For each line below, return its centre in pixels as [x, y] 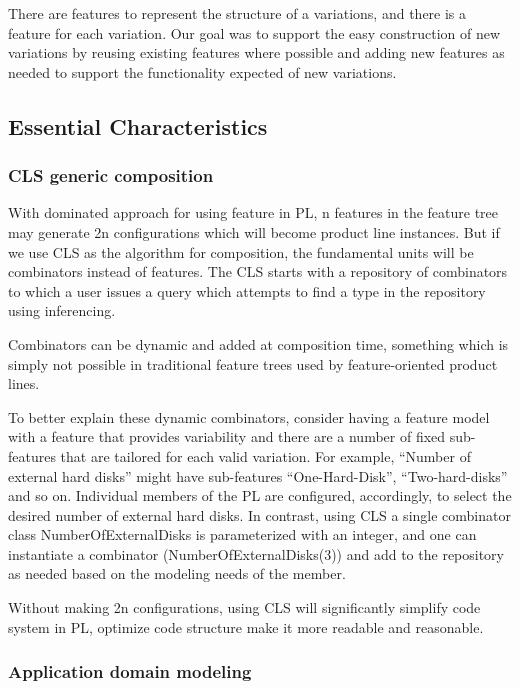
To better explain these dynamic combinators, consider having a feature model [249, 416]
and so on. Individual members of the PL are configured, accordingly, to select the [260, 495]
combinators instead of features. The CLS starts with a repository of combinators [258, 271]
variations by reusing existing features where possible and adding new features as [256, 52]
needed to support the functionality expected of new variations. [202, 71]
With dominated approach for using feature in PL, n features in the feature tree [253, 212]
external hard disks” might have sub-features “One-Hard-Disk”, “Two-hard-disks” [258, 475]
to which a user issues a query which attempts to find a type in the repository [247, 290]
